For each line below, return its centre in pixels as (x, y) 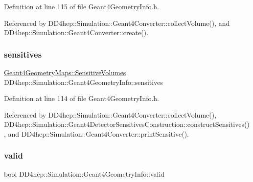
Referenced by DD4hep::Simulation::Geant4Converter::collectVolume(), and (117, 23)
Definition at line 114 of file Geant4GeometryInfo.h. (82, 98)
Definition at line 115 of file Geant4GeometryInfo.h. (82, 6)
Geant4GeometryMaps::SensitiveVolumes (65, 72)
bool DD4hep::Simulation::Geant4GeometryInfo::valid (84, 173)
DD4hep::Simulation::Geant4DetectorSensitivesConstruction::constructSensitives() (127, 124)
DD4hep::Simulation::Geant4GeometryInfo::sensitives (83, 82)
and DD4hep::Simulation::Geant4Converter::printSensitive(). (98, 133)
